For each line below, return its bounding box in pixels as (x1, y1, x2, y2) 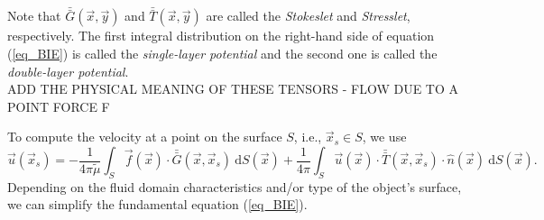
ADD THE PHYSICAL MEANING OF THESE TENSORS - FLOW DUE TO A (7, 79, 459, 98)
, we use (362, 127, 407, 146)
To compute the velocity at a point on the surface (7, 127, 282, 146)
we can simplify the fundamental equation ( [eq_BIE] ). (7, 195, 308, 214)
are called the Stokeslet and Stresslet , (206, 6, 410, 25)
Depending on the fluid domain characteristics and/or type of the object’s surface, (7, 177, 462, 196)
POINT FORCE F (7, 96, 110, 115)
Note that (7, 6, 61, 25)
